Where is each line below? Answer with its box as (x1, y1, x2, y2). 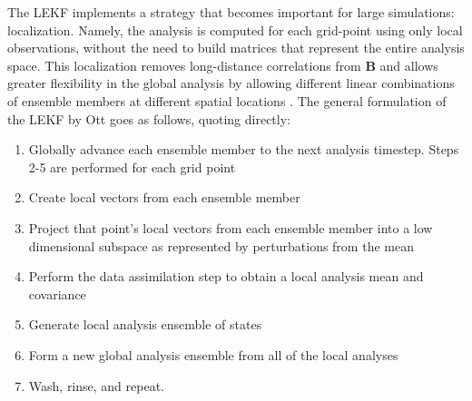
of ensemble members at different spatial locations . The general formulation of (7, 91, 447, 110)
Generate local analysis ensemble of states (28, 315, 262, 334)
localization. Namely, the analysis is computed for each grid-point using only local (7, 20, 463, 39)
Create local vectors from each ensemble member (28, 188, 300, 207)
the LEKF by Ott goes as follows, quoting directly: (7, 109, 290, 128)
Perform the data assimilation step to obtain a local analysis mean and (28, 267, 424, 286)
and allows (379, 55, 438, 74)
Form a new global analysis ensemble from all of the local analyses (28, 345, 398, 364)
